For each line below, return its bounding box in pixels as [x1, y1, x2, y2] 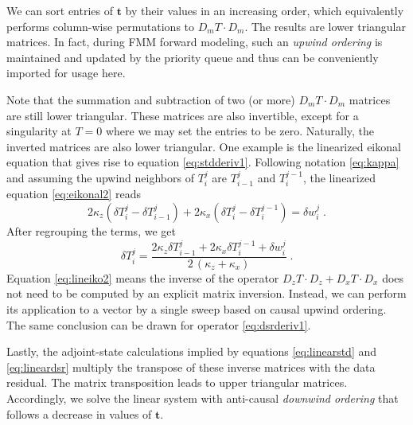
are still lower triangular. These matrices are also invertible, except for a [6, 107, 359, 123]
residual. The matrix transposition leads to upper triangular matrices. [6, 374, 348, 391]
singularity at [6, 123, 72, 139]
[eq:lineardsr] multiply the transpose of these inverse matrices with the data [6, 358, 376, 375]
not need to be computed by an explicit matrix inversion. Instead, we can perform [6, 285, 407, 302]
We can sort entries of [6, 2, 113, 18]
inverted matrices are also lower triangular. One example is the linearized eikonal [6, 138, 401, 154]
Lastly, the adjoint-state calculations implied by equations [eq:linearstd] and [6, 343, 377, 360]
